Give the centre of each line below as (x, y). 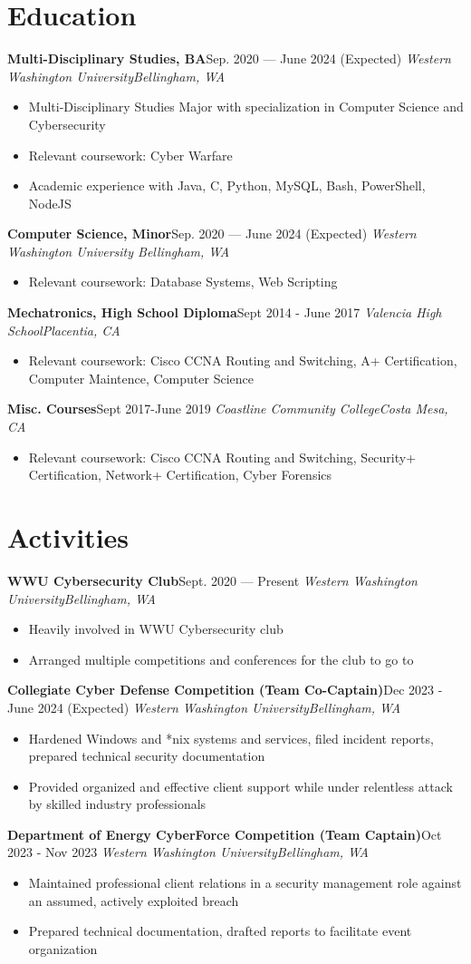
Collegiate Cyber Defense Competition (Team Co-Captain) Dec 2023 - (225, 690)
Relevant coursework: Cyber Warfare (130, 155)
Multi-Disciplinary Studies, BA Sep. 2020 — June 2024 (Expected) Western (229, 58)
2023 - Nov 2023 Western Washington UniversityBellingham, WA (188, 852)
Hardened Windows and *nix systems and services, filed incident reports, (231, 738)
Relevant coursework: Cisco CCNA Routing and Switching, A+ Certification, (243, 360)
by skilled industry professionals (117, 804)
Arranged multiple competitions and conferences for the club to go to (221, 659)
